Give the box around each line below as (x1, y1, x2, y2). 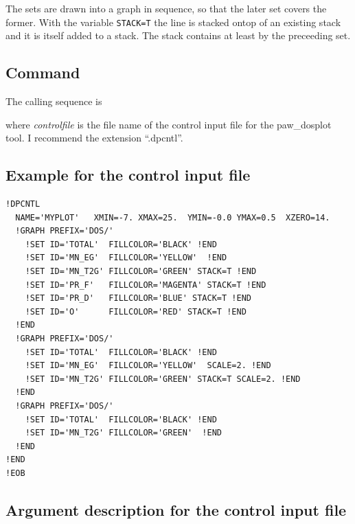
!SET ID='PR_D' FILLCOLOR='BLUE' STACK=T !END (25, 293, 251, 304)
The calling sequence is (5, 94, 102, 109)
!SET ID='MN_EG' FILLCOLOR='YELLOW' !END (25, 253, 227, 263)
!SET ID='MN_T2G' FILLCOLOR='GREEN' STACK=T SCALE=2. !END (25, 374, 301, 384)
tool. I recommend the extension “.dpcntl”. (5, 130, 183, 145)
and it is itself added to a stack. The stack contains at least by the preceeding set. (5, 28, 351, 43)
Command (5, 62, 80, 83)
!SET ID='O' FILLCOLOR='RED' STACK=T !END (25, 306, 247, 317)
